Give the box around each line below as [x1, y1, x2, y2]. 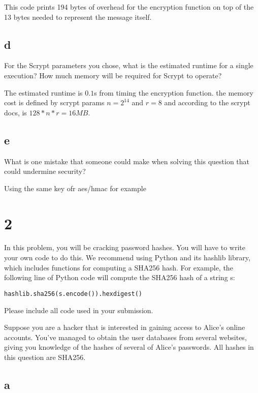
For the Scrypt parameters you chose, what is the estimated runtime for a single [4, 60, 253, 71]
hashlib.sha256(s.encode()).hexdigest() [4, 290, 143, 297]
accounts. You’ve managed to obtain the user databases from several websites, [4, 331, 247, 342]
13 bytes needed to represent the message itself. [4, 11, 152, 22]
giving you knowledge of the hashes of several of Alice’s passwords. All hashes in [4, 342, 254, 352]
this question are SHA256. [4, 351, 86, 362]
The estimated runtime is [4, 87, 83, 98]
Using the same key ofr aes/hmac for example [4, 183, 146, 193]
